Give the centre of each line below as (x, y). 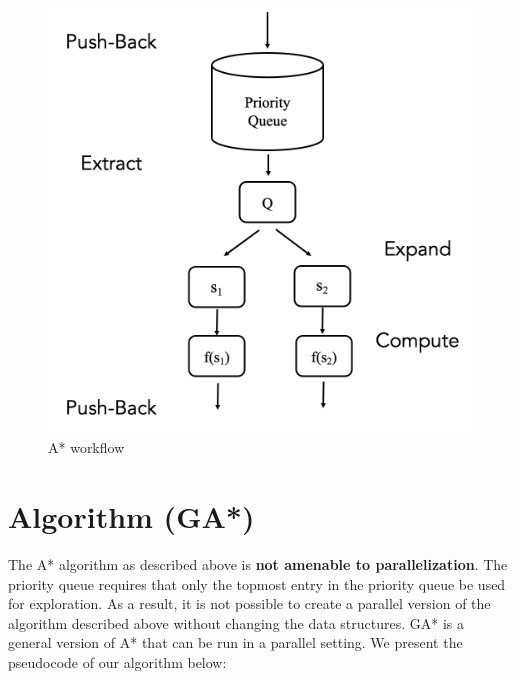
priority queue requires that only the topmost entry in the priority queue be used (257, 583)
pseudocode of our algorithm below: (117, 661)
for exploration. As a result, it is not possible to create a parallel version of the (249, 603)
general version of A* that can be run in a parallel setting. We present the (235, 642)
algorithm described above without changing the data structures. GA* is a (236, 622)
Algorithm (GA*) (131, 516)
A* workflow (86, 447)
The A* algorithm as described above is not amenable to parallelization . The (258, 563)
